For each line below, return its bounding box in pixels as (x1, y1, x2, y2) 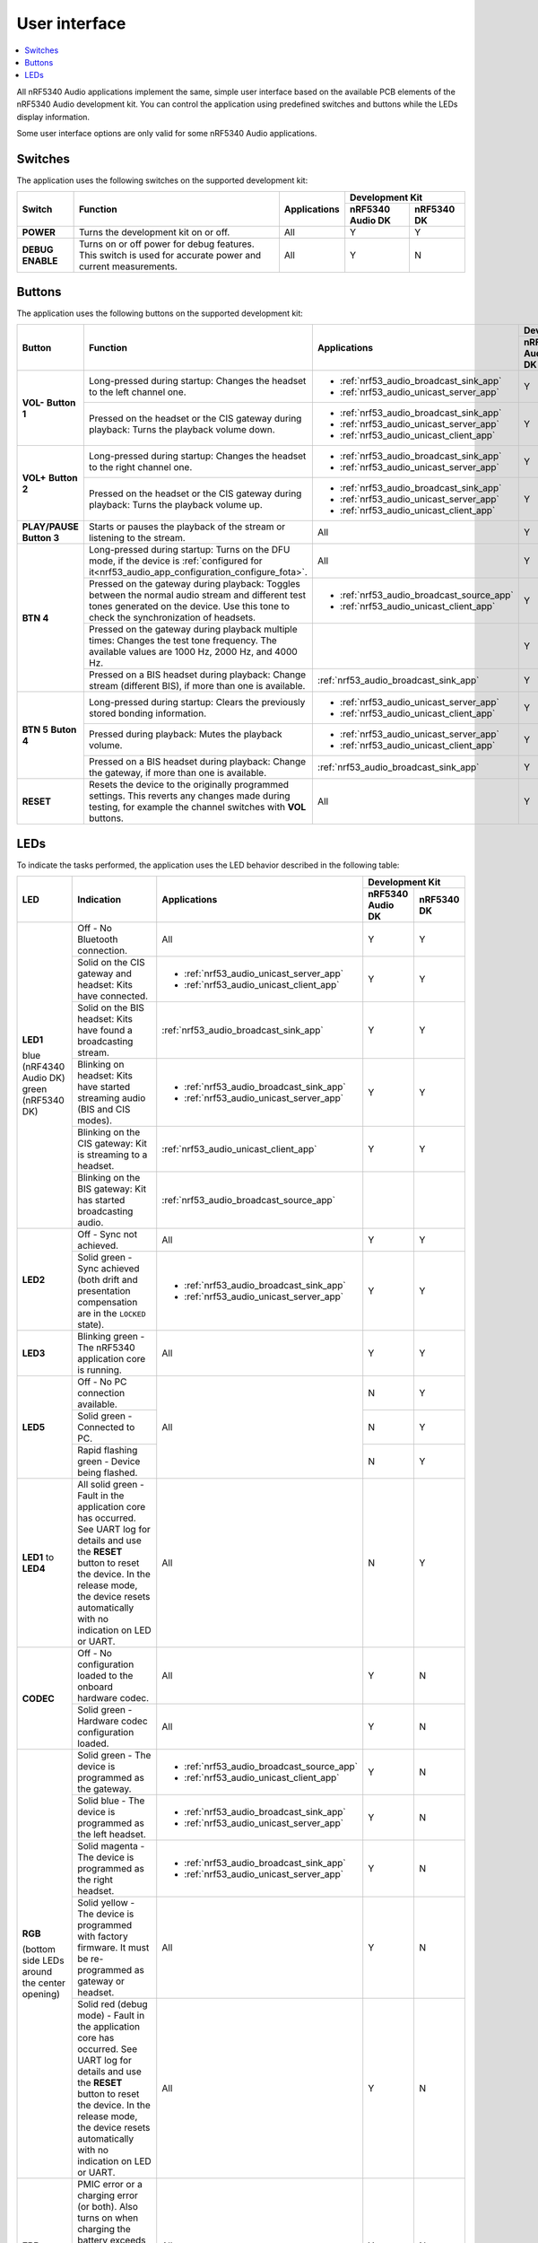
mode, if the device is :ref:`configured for (88, 554, 264, 567)
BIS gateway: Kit (77, 1183, 147, 1195)
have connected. (77, 990, 148, 1002)
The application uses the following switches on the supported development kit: (16, 175, 308, 186)
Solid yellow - (77, 1897, 135, 1908)
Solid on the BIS (77, 1001, 145, 1014)
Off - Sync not (77, 1228, 138, 1240)
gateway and (77, 967, 132, 980)
